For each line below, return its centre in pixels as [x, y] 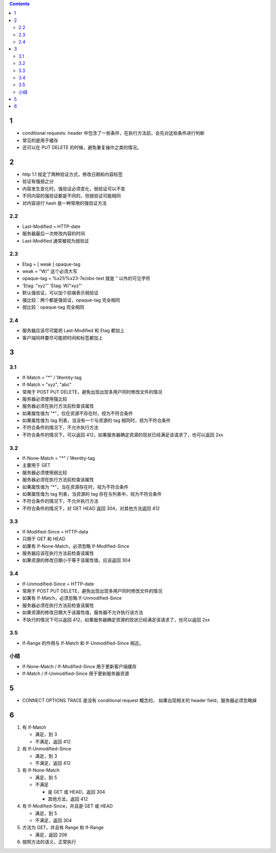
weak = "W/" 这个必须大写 [50, 271]
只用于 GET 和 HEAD [44, 539]
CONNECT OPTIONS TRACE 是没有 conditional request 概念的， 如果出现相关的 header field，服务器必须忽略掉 [140, 700]
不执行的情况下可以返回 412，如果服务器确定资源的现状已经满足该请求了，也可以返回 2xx [116, 620]
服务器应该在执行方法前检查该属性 [58, 553]
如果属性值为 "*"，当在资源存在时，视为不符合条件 [75, 487]
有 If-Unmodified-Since [47, 749]
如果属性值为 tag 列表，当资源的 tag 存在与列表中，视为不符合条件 [92, 494]
